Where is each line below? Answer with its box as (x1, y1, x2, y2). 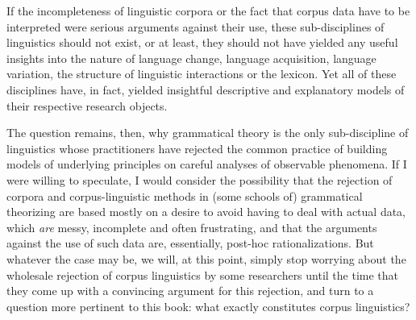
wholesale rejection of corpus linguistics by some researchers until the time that (6, 266, 399, 283)
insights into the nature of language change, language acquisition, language (6, 49, 376, 66)
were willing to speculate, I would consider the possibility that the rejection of (6, 171, 393, 188)
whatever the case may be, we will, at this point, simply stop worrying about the (6, 250, 406, 267)
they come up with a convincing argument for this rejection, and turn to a (6, 282, 374, 299)
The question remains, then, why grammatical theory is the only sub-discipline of (6, 124, 409, 141)
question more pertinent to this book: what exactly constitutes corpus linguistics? (6, 297, 410, 314)
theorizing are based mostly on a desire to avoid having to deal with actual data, (6, 203, 406, 220)
